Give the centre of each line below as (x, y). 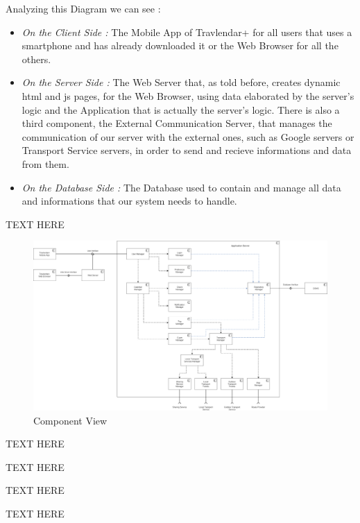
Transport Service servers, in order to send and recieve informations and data (187, 150)
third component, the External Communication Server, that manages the (177, 123)
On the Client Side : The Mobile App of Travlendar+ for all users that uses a (187, 32)
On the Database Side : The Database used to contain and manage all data (181, 187)
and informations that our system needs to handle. (129, 201)
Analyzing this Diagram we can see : (83, 8)
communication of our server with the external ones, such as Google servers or (188, 136)
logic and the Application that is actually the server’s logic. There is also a (181, 109)
